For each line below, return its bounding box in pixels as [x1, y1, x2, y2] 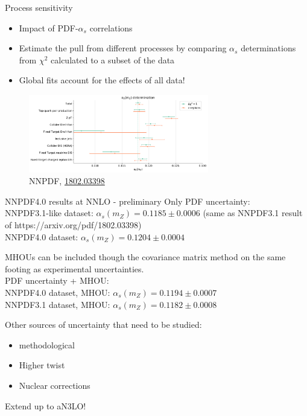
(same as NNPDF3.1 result [203, 206, 303, 219]
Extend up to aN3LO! [5, 399, 86, 412]
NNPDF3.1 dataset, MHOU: [5, 298, 110, 310]
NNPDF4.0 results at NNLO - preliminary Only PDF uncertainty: [5, 194, 250, 207]
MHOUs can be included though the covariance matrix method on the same [5, 251, 286, 263]
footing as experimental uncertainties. [5, 262, 144, 275]
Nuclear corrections [19, 379, 90, 391]
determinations [241, 42, 296, 54]
